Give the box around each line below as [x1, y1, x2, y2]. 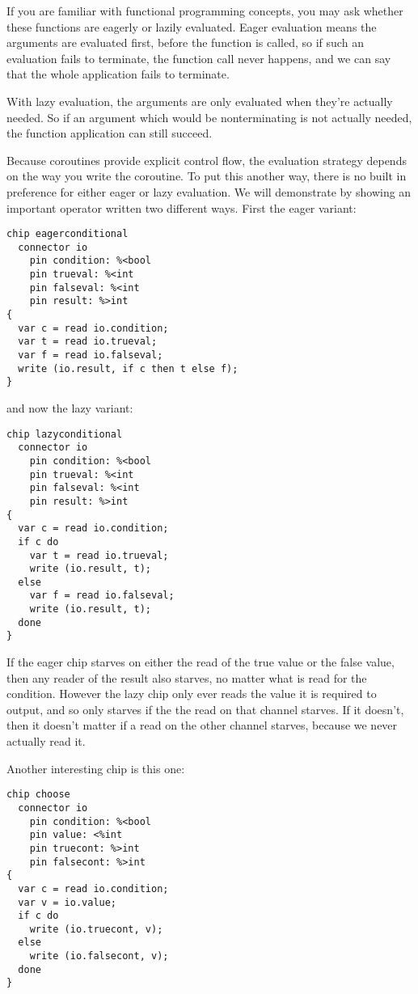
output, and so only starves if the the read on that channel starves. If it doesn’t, [6, 700, 404, 717]
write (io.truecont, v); [29, 923, 163, 935]
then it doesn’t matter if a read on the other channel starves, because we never [6, 717, 398, 734]
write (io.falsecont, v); [29, 950, 169, 962]
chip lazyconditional [6, 428, 123, 440]
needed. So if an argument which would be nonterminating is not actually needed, [6, 108, 412, 125]
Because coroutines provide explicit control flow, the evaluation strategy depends [6, 151, 407, 168]
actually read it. [6, 733, 86, 750]
